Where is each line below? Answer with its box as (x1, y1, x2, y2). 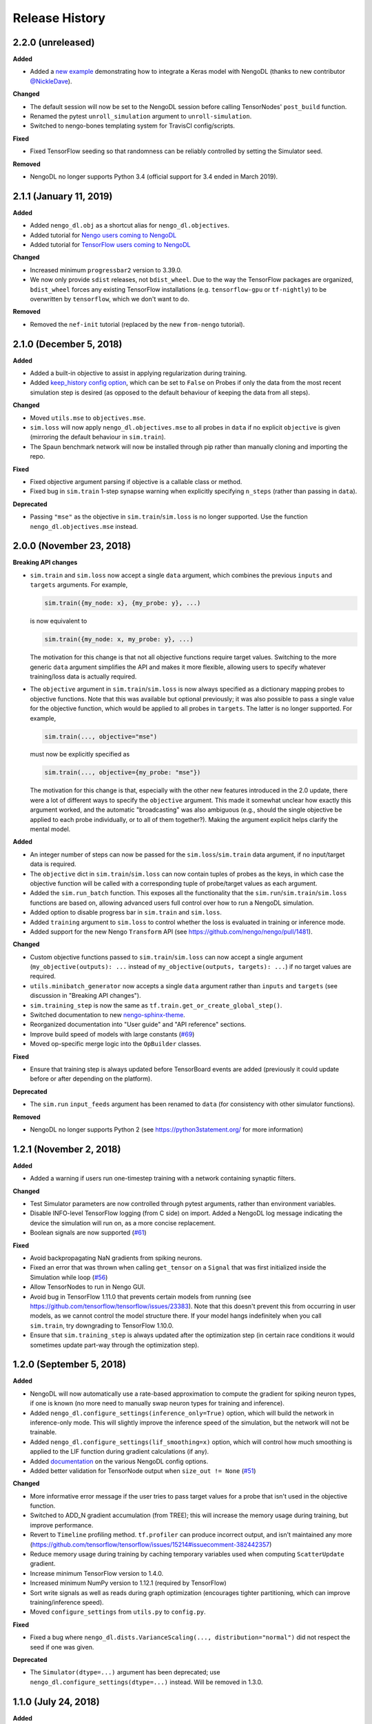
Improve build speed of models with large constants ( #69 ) (30, 1030, 195, 1038)
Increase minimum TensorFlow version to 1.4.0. (30, 1569, 164, 1577)
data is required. (30, 860, 76, 868)
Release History (12, 10, 106, 26)
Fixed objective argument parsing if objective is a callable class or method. (30, 477, 242, 485)
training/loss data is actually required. (30, 672, 137, 681)
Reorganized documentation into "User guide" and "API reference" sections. (30, 1021, 247, 1029)
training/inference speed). (30, 1598, 104, 1606)
